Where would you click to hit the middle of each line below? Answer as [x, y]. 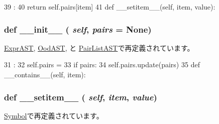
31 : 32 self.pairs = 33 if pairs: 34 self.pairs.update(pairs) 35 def [102, 65]
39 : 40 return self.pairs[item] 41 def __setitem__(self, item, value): [110, 7]
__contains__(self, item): [45, 74]
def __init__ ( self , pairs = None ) [78, 29]
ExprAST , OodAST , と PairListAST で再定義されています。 [99, 47]
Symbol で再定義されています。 [54, 115]
